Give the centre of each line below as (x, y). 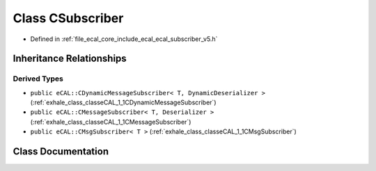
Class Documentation (61, 152)
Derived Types (38, 79)
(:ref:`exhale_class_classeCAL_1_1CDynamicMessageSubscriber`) (123, 103)
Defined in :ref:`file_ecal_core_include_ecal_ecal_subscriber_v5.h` (124, 39)
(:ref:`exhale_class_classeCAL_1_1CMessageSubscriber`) (111, 122)
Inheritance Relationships (70, 59)
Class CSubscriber (68, 18)
